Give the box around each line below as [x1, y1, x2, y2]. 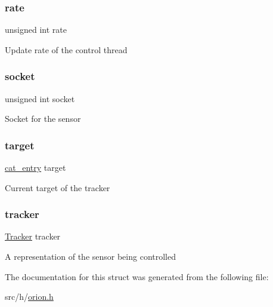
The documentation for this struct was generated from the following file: [5, 270, 269, 283]
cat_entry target [5, 161, 66, 174]
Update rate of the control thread [5, 43, 128, 56]
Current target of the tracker [5, 181, 110, 194]
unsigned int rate [5, 23, 67, 36]
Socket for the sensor [5, 112, 81, 125]
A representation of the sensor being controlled [5, 250, 176, 263]
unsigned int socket [5, 92, 75, 105]
